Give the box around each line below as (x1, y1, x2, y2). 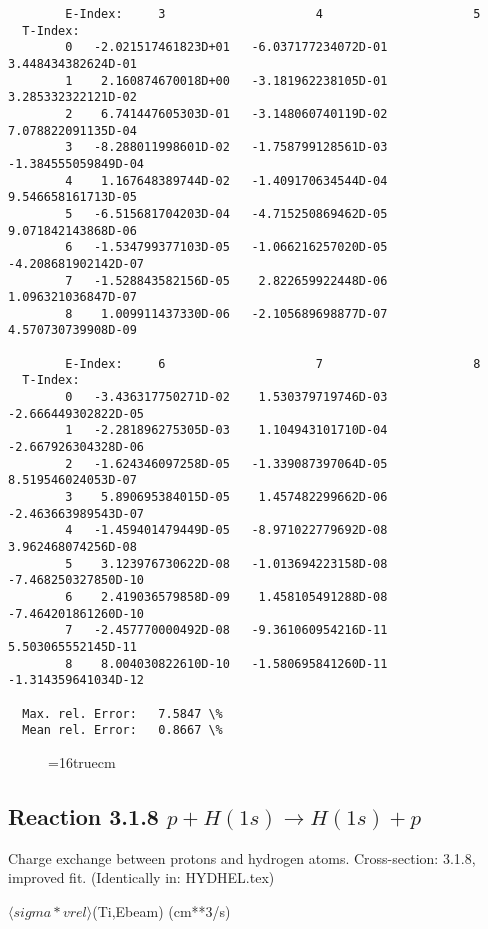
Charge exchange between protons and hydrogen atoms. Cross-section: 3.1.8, (8, 847, 476, 868)
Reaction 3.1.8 (8, 800, 159, 831)
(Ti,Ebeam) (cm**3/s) (92, 900, 231, 921)
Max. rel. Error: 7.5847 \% (22, 706, 223, 721)
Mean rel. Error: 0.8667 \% (22, 723, 223, 738)
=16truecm (48, 751, 116, 772)
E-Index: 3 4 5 (65, 7, 481, 21)
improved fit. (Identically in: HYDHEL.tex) (8, 867, 275, 888)
